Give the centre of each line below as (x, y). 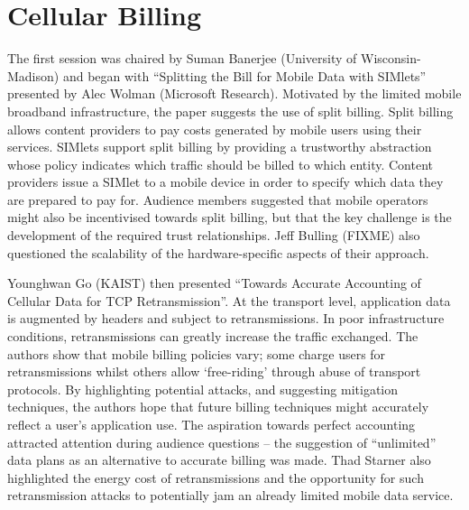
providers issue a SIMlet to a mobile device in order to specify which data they (225, 182)
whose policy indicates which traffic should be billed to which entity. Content (220, 164)
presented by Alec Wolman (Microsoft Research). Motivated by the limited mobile (234, 93)
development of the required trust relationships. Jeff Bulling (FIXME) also (214, 235)
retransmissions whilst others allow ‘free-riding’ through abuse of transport (214, 371)
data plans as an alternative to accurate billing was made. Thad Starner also (219, 460)
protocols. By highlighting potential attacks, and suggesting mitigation (203, 389)
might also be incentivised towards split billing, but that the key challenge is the (230, 217)
